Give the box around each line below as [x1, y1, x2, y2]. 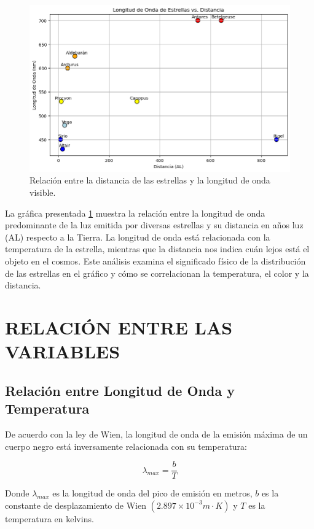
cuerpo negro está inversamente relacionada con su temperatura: [5, 439, 248, 452]
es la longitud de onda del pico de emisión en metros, [52, 487, 253, 500]
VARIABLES [5, 339, 120, 364]
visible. [29, 186, 56, 199]
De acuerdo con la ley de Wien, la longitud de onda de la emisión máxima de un [5, 427, 308, 440]
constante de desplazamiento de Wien [5, 498, 146, 511]
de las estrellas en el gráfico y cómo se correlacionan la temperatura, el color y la [5, 266, 309, 279]
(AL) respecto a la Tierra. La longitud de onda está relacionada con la [5, 230, 270, 243]
